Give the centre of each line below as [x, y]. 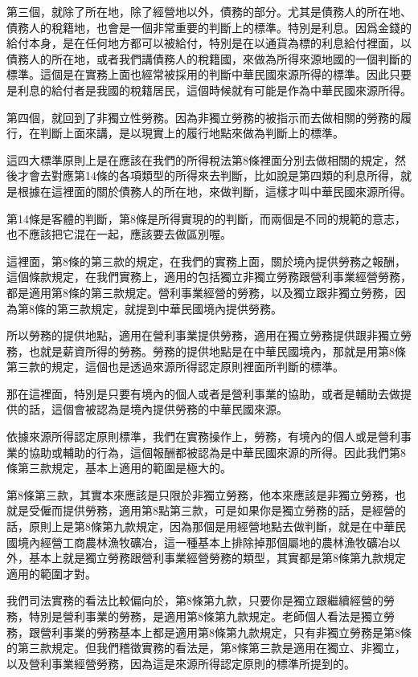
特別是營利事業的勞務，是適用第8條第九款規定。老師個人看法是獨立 [206, 616]
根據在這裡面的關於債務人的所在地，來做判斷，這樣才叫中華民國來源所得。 [214, 191]
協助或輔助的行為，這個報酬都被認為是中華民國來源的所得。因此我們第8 [217, 452]
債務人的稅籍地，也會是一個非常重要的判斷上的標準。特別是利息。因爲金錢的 [209, 27]
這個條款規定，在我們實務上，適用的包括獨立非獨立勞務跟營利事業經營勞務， [209, 277]
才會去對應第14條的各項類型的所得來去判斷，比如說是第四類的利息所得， [209, 175]
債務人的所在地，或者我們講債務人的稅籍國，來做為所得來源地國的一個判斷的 [209, 58]
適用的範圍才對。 [51, 573]
